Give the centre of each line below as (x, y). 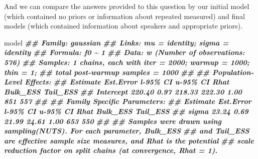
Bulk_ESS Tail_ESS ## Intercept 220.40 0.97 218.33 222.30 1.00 (123, 91)
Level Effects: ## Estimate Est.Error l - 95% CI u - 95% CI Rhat (117, 82)
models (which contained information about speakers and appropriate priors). (123, 26)
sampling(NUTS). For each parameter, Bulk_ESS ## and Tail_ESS (127, 131)
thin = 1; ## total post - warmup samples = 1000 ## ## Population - (129, 72)
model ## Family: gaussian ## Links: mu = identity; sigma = (116, 42)
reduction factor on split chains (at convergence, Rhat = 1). (111, 150)
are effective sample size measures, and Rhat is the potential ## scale (129, 140)
